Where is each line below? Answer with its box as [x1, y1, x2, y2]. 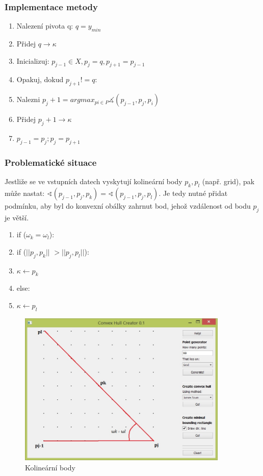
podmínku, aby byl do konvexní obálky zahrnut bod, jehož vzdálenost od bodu [5, 200, 251, 211]
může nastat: [5, 187, 45, 198]
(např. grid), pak [202, 176, 255, 187]
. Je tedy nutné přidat [159, 187, 228, 198]
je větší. [5, 212, 29, 222]
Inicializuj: [16, 55, 49, 66]
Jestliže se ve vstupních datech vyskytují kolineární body [5, 176, 182, 187]
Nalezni [16, 94, 40, 105]
